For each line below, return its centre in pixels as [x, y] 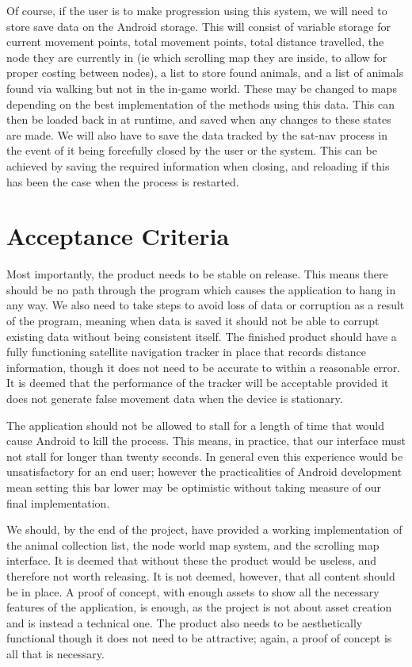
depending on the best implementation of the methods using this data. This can [201, 103]
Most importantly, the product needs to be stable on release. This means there [197, 274]
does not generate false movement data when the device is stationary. [175, 398]
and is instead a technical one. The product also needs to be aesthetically [185, 622]
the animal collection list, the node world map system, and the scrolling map [193, 544]
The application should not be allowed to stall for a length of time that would [195, 425]
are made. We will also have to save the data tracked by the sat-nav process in [197, 134]
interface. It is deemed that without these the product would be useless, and [192, 560]
